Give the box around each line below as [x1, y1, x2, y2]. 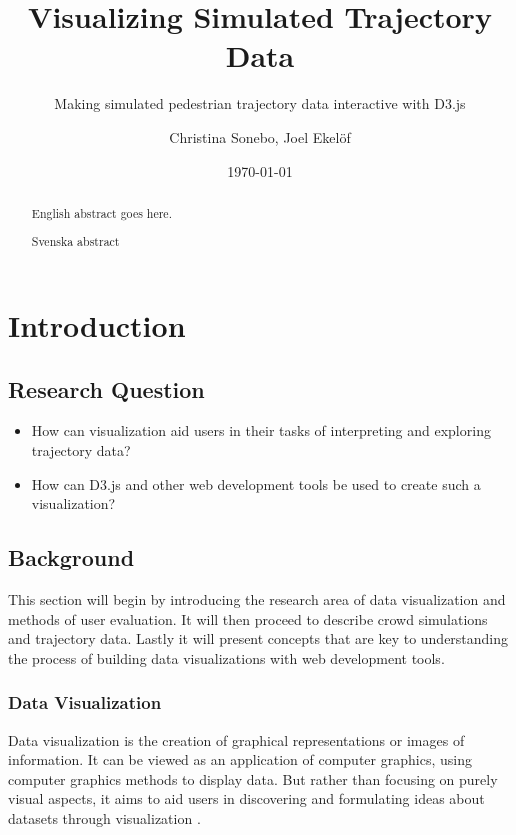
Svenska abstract [31, 233, 120, 250]
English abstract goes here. [31, 204, 172, 221]
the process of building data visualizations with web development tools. [8, 647, 445, 668]
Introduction [8, 305, 186, 346]
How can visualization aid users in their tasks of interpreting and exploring [31, 420, 491, 441]
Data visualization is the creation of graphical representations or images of [8, 729, 465, 750]
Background [8, 542, 135, 573]
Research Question [8, 373, 205, 404]
